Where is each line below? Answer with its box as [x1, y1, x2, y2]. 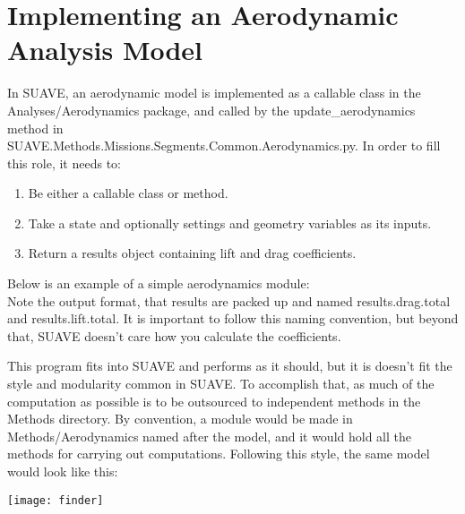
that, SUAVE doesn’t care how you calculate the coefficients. [7, 326, 341, 345]
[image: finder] [7, 493, 104, 507]
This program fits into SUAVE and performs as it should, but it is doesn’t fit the [7, 356, 452, 375]
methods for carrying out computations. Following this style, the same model [7, 444, 430, 463]
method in [7, 118, 64, 137]
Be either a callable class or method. [28, 184, 228, 202]
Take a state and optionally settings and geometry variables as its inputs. [28, 213, 432, 232]
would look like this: [7, 462, 118, 480]
